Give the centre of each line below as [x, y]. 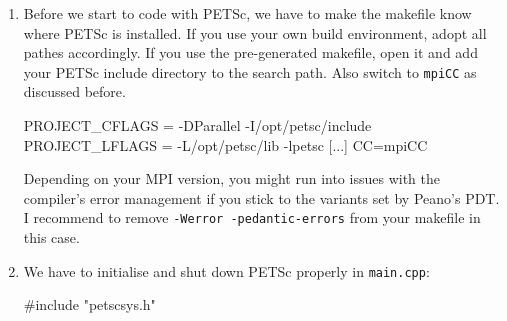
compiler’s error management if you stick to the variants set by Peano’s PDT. [261, 197]
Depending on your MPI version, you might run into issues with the [231, 178]
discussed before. [74, 91]
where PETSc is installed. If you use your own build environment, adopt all [255, 32]
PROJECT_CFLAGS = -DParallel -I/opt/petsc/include [197, 125]
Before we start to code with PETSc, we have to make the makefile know [247, 13]
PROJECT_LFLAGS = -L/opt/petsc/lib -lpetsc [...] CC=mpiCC [225, 144]
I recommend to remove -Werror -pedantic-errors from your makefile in [252, 217]
